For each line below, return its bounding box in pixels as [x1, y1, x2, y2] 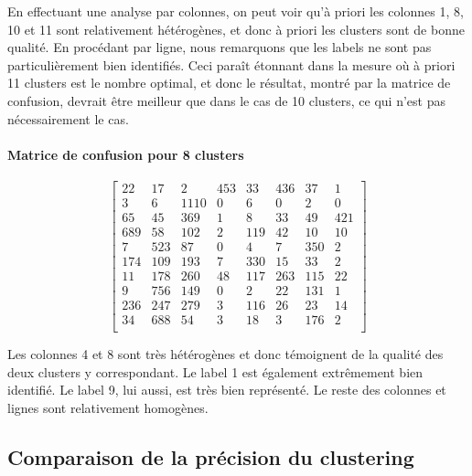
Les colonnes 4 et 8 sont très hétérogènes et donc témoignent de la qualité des [7, 344, 444, 364]
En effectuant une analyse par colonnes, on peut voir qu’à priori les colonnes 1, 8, [7, 2, 464, 20]
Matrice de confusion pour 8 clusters [7, 144, 244, 164]
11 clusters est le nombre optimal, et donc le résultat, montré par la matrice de [7, 73, 451, 92]
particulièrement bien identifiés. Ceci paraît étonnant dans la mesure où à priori [7, 55, 456, 74]
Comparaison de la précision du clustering [7, 443, 414, 471]
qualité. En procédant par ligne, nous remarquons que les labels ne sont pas [7, 37, 432, 57]
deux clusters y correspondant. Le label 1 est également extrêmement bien [7, 362, 424, 381]
